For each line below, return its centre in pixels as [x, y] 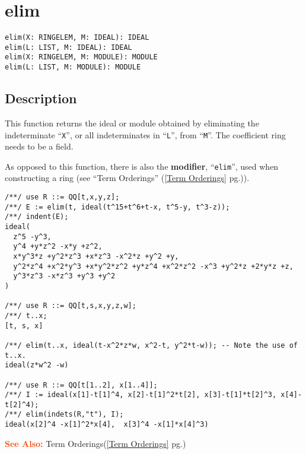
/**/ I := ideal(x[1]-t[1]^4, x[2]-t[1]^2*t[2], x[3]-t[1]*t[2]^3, [141, 395]
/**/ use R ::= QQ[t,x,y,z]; [62, 197]
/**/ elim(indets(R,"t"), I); [64, 415]
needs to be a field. [39, 146]
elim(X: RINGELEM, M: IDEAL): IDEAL [77, 38]
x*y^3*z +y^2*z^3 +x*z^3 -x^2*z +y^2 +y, [96, 256]
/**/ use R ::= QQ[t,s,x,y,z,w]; [71, 306]
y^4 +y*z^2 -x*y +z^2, [58, 247]
